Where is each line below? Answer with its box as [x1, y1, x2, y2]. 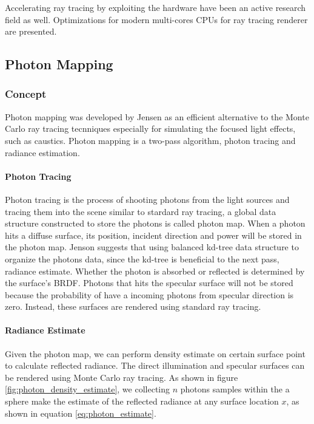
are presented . [5, 25, 57, 38]
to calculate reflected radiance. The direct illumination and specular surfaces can [5, 359, 305, 372]
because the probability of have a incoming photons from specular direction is [5, 288, 294, 301]
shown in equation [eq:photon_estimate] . [5, 406, 156, 419]
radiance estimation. [5, 146, 80, 159]
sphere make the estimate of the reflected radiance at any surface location [5, 395, 279, 408]
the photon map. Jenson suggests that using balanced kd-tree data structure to [5, 241, 299, 253]
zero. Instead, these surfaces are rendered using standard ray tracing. [5, 300, 261, 313]
